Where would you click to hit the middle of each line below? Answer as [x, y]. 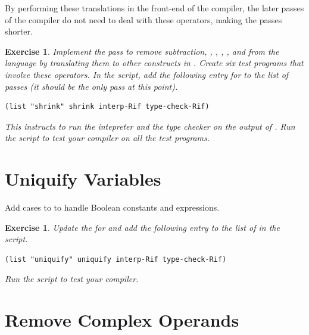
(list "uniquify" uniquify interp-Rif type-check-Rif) [116, 259]
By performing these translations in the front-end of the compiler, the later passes [154, 8]
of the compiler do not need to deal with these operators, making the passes [143, 19]
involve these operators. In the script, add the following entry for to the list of [147, 74]
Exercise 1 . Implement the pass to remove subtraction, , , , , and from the [142, 51]
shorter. [19, 31]
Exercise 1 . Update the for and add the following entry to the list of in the [142, 227]
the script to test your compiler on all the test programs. [107, 138]
